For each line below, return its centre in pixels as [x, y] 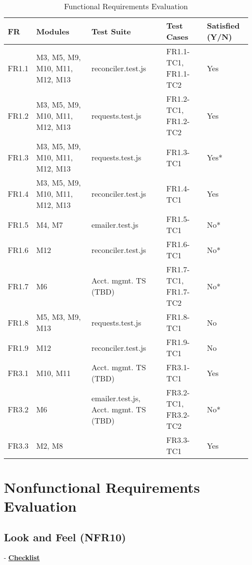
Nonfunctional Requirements [102, 487]
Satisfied [223, 25]
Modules [53, 31]
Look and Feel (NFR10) [65, 537]
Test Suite [111, 31]
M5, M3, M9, [58, 317]
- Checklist [22, 557]
